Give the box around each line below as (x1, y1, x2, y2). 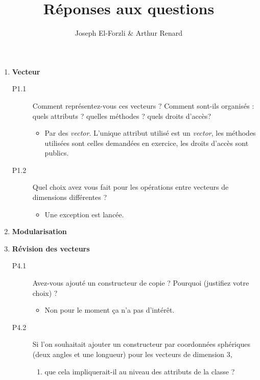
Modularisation (12, 226, 67, 237)
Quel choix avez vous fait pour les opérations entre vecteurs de (32, 182, 229, 192)
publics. (44, 147, 69, 158)
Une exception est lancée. (44, 209, 124, 219)
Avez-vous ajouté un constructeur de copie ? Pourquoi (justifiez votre (32, 277, 249, 288)
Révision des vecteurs (12, 243, 90, 254)
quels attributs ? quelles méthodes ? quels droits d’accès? (32, 110, 211, 121)
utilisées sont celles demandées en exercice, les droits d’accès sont (44, 137, 249, 148)
